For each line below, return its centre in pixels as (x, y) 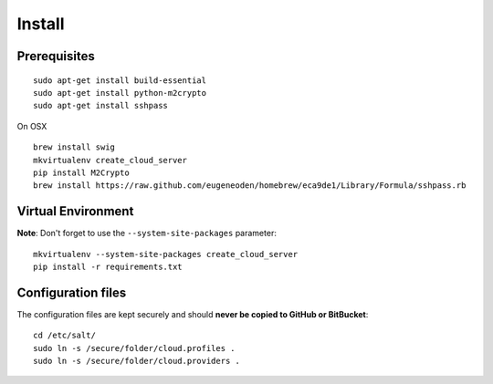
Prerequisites (56, 56)
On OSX (32, 126)
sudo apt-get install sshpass (101, 106)
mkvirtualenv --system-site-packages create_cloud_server (166, 254)
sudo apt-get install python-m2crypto (120, 93)
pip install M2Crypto (81, 172)
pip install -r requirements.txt (108, 266)
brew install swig (74, 147)
